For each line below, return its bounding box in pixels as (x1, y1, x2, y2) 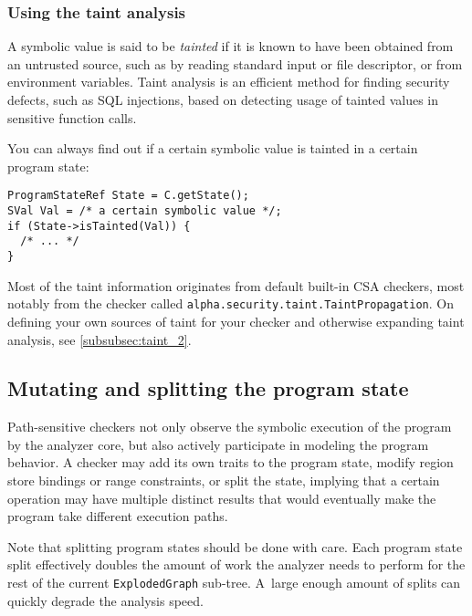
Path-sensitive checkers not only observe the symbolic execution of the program (7, 417, 452, 436)
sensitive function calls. (7, 108, 137, 127)
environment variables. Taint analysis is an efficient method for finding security (7, 72, 450, 91)
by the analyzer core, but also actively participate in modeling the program (7, 434, 429, 454)
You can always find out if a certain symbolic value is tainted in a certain (7, 139, 418, 158)
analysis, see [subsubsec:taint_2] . (7, 329, 192, 349)
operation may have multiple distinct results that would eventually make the (7, 488, 436, 507)
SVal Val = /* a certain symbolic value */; (7, 204, 282, 218)
